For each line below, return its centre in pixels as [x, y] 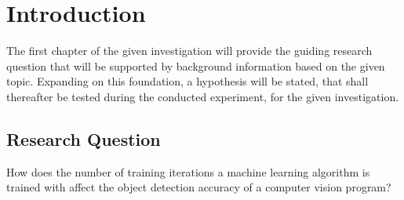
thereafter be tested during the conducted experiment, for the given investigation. [203, 96]
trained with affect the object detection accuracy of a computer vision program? [199, 187]
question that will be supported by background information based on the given [196, 65]
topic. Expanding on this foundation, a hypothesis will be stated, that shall [187, 81]
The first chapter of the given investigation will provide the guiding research [189, 51]
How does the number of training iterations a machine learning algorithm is [188, 171]
